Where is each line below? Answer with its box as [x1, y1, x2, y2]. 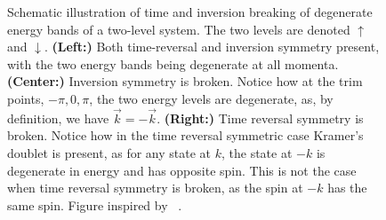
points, [7, 89, 44, 107]
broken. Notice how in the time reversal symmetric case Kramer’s [7, 126, 364, 145]
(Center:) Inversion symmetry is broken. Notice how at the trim [7, 72, 363, 90]
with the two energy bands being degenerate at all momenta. [7, 54, 339, 73]
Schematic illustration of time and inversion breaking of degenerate [7, 3, 373, 20]
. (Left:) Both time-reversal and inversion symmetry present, [44, 37, 380, 56]
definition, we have [7, 108, 109, 127]
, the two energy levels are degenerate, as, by [89, 89, 334, 107]
